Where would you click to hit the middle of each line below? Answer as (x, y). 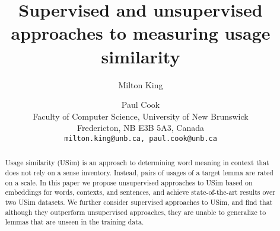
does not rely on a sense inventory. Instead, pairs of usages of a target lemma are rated (139, 172)
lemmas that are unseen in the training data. (74, 222)
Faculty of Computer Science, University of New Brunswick (141, 116)
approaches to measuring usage (141, 33)
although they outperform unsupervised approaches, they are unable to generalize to (136, 212)
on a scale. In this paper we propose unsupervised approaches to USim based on (129, 182)
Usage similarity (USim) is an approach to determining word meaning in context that (137, 163)
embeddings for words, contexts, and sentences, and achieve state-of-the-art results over (140, 192)
